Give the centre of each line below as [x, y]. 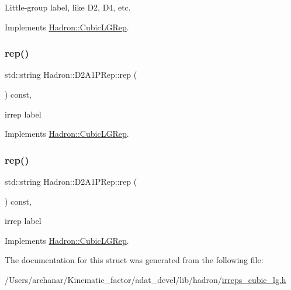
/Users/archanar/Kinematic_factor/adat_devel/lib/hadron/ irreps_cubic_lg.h [145, 279]
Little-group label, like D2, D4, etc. [68, 7]
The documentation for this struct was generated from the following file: [134, 260]
